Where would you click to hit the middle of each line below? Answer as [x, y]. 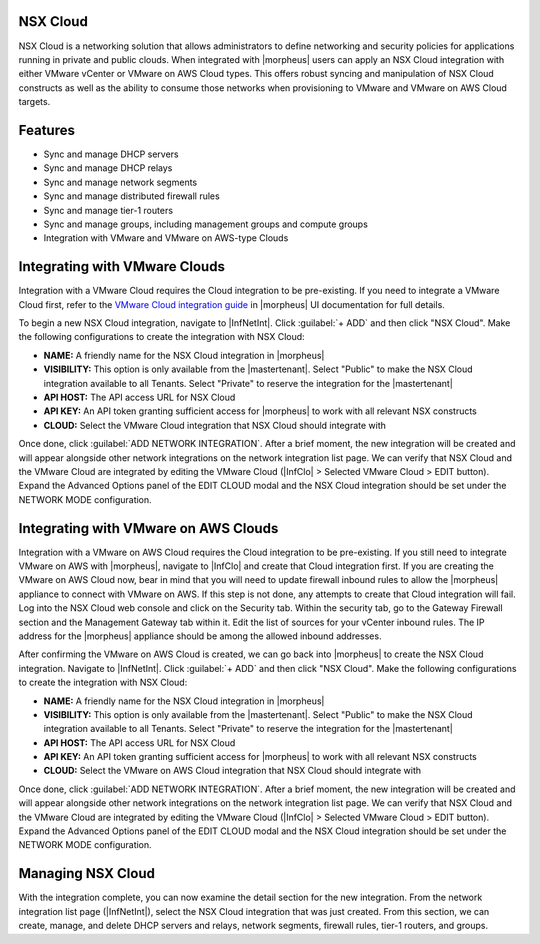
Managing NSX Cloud [86, 873]
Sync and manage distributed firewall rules [131, 196]
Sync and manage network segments [120, 182]
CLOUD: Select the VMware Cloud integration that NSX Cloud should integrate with [215, 425]
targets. [34, 102]
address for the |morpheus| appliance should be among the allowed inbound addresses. [200, 636]
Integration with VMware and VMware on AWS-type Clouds [166, 238]
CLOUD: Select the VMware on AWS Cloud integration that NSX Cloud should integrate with [232, 771]
